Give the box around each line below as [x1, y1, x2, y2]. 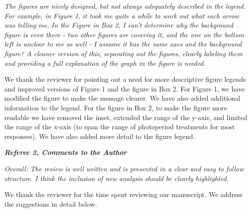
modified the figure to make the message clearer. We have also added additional [4, 93, 240, 103]
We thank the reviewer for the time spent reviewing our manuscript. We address [4, 189, 243, 199]
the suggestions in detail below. [4, 198, 97, 209]
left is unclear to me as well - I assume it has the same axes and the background [4, 39, 242, 49]
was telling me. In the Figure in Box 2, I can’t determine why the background [4, 20, 234, 30]
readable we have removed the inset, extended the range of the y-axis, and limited [4, 112, 248, 122]
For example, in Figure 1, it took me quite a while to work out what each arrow [4, 10, 239, 20]
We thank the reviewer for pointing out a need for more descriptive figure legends [4, 74, 246, 84]
